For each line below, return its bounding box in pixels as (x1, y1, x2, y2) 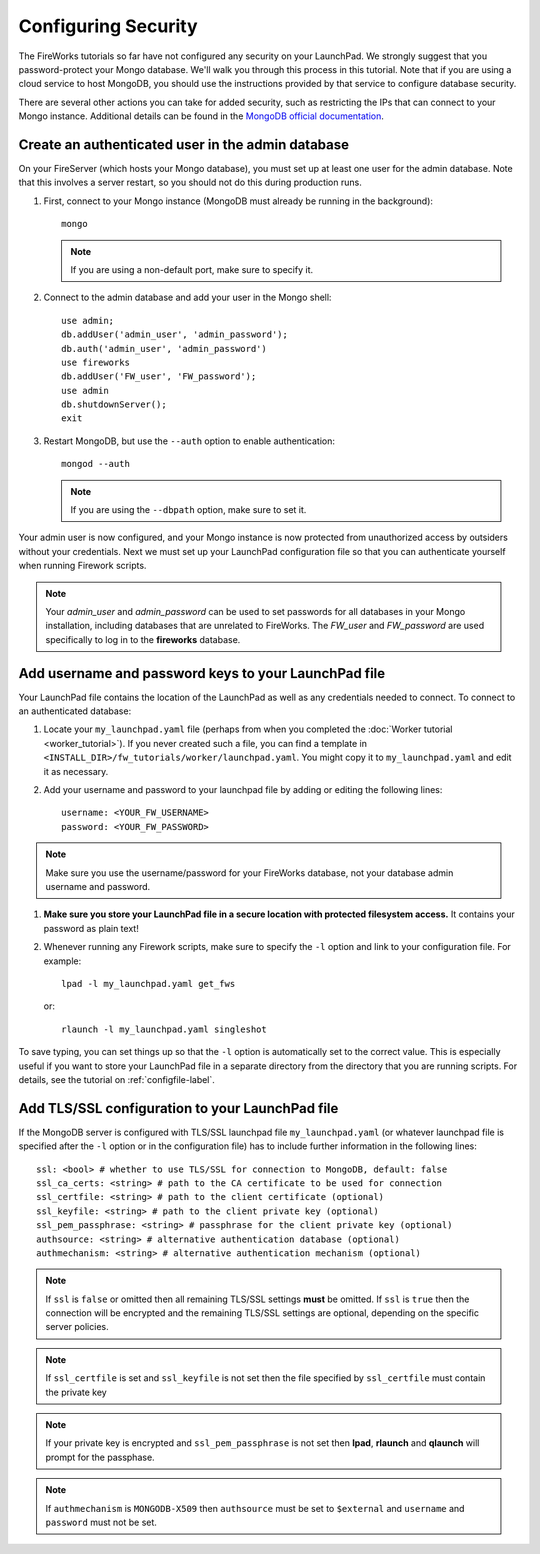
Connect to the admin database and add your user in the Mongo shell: (43, 291, 332, 304)
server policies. (45, 1321, 109, 1333)
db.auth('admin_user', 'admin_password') (61, 343, 267, 354)
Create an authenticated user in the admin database (18, 136, 350, 153)
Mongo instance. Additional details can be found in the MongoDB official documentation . (18, 110, 385, 122)
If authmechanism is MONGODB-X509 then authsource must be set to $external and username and (45, 1502, 465, 1514)
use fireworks (61, 356, 130, 368)
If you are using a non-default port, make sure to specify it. (70, 263, 314, 275)
